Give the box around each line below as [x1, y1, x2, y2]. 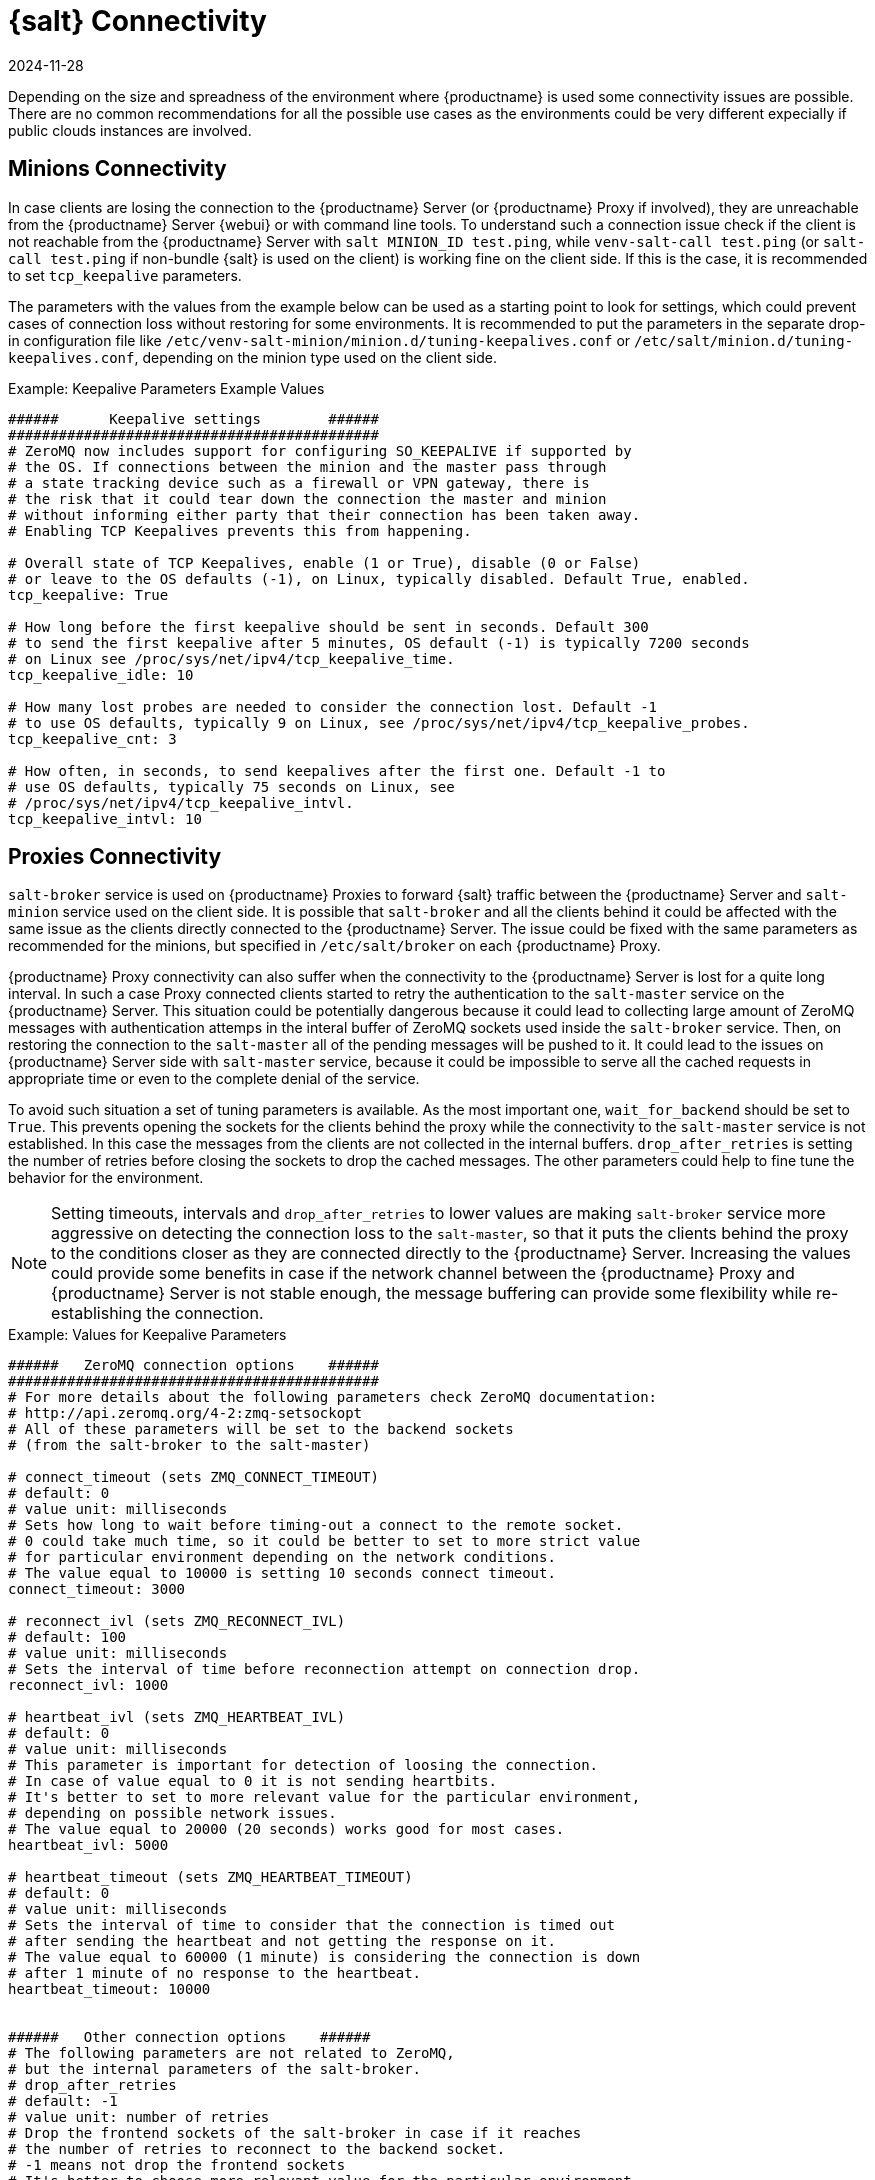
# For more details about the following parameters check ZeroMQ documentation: [8, 1389, 658, 1406]
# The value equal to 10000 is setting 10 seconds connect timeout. [8, 1565, 556, 1582]
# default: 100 [8, 1629, 127, 1646]
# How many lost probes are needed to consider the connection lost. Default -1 [8, 698, 658, 715]
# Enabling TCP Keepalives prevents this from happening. [8, 522, 472, 539]
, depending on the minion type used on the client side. [134, 348, 497, 366]
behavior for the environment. [8, 1169, 204, 1187]
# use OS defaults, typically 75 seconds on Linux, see [8, 778, 455, 795]
